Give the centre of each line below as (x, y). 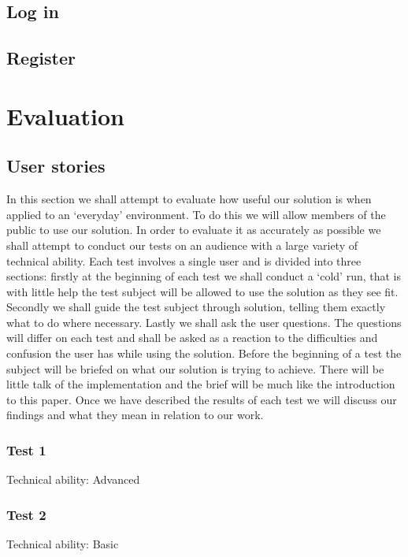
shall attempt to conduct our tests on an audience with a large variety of (182, 245)
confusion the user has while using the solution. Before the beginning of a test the (204, 353)
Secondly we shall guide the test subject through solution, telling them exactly (196, 307)
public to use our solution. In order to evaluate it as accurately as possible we (194, 230)
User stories (56, 166)
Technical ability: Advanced (73, 479)
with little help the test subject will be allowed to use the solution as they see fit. (202, 291)
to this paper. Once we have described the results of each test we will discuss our (202, 399)
